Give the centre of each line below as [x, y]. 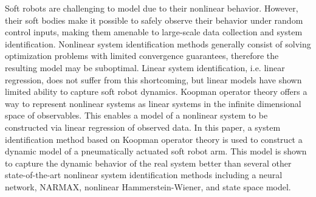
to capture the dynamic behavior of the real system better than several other [148, 163]
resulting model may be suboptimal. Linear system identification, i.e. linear [145, 67]
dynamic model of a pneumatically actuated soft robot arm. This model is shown [156, 151]
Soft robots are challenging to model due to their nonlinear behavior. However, [152, 8]
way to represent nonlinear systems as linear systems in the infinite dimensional [153, 103]
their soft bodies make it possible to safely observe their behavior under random [154, 20]
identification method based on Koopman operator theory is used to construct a [154, 139]
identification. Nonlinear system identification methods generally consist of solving [158, 43]
